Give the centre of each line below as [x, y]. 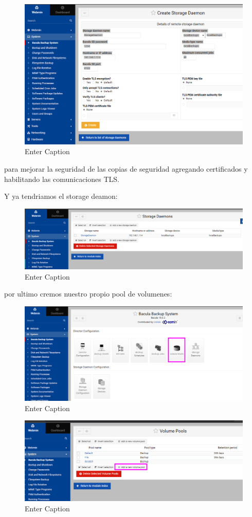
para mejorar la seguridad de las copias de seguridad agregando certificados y [126, 169]
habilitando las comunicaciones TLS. [62, 179]
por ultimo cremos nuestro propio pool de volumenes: [88, 294]
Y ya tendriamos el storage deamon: [61, 196]
